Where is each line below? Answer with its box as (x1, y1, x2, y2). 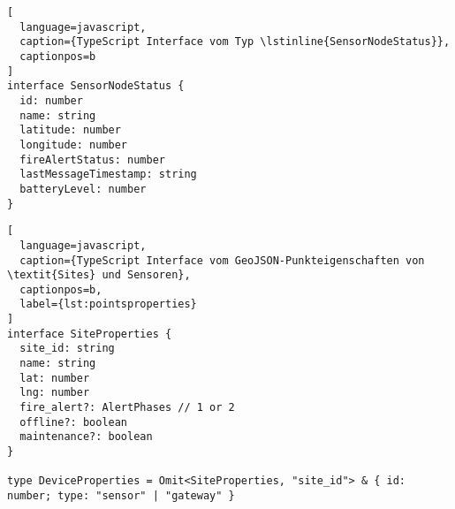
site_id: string (19, 342, 115, 355)
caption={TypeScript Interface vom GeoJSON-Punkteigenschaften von (19, 254, 425, 267)
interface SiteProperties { (7, 327, 172, 340)
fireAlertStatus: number (19, 153, 165, 166)
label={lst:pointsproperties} (19, 298, 197, 311)
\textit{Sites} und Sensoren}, (7, 269, 191, 282)
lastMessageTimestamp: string (19, 168, 197, 181)
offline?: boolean (19, 415, 128, 429)
